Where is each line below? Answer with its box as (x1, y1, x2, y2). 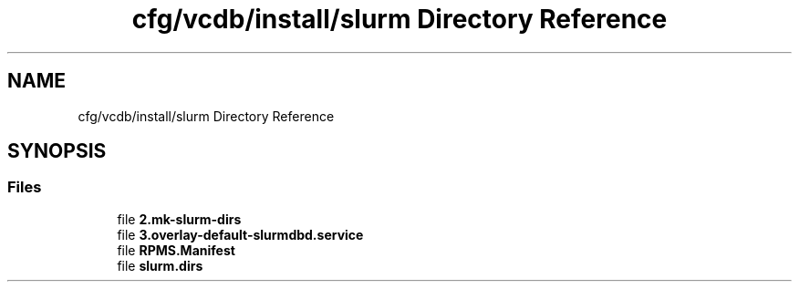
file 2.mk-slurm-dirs (117, 211, 242, 227)
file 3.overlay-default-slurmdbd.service (117, 226, 364, 243)
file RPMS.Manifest (117, 242, 235, 258)
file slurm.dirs (117, 257, 203, 274)
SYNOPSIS (7, 139, 107, 163)
